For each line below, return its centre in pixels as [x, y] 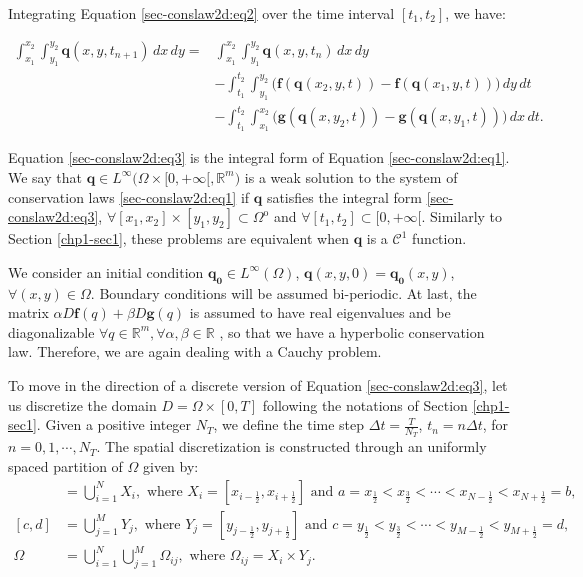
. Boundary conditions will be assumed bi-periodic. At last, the [283, 292]
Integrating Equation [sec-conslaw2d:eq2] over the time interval [201, 13]
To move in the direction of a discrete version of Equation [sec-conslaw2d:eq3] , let [258, 384]
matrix [28, 312]
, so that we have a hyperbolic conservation [352, 331]
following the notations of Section [365, 404]
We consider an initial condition [106, 271]
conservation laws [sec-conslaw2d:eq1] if [129, 196]
